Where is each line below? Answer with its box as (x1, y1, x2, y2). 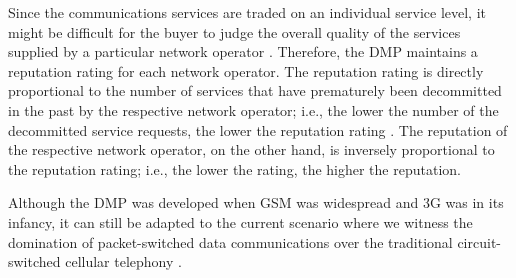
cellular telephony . (65, 251, 182, 272)
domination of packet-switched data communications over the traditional (8, 231, 453, 252)
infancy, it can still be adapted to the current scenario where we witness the (8, 211, 473, 232)
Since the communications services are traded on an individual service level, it (8, 2, 487, 22)
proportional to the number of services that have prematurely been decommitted (8, 80, 502, 101)
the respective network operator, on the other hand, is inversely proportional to (8, 139, 495, 160)
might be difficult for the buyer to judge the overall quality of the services (8, 21, 461, 42)
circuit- (457, 231, 501, 252)
